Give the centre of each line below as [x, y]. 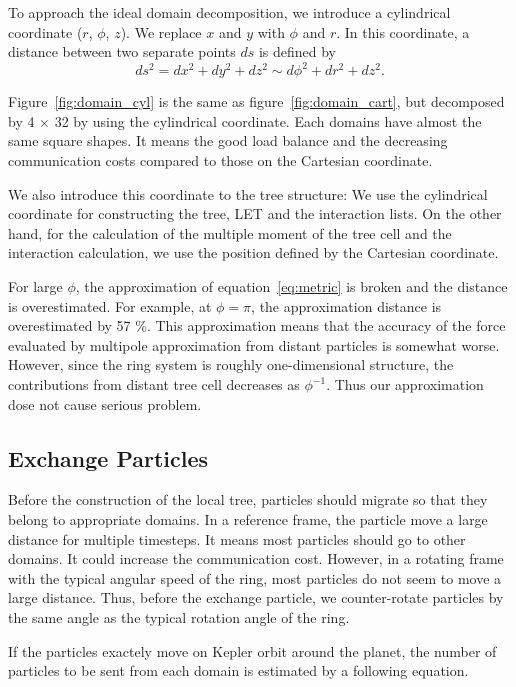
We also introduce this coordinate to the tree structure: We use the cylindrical [248, 193]
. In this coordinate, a [403, 31]
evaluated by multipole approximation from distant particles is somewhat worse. [254, 344]
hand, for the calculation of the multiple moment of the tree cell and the [230, 232]
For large [35, 286]
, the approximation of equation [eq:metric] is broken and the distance [291, 286]
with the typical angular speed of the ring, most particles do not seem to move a [255, 577]
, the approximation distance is [346, 305]
